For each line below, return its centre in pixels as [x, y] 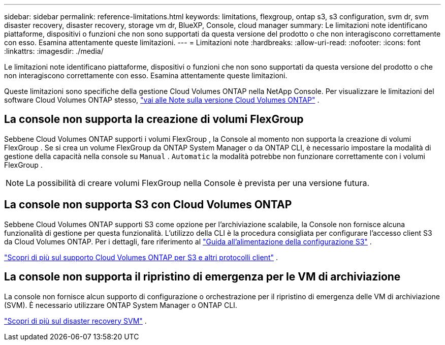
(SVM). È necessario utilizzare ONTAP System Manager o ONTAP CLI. [121, 305]
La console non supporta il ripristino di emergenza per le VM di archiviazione [202, 277]
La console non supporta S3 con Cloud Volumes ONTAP [148, 205]
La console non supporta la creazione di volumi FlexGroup [154, 119]
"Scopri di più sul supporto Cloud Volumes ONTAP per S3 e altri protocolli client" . [141, 257]
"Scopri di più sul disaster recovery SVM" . [75, 321]
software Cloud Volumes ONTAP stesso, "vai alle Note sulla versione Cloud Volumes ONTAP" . [162, 100]
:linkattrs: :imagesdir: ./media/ [54, 51]
